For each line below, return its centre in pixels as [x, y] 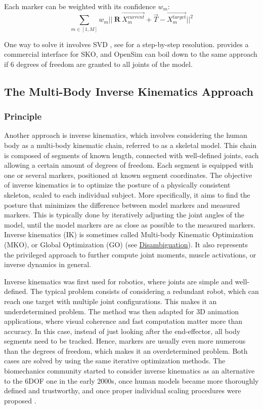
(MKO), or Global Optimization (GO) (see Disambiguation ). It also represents [126, 244]
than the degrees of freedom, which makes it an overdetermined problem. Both [126, 350]
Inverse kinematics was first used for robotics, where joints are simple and [118, 281]
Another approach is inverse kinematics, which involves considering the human [126, 135]
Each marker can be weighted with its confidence [80, 6]
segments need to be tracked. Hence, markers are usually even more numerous [125, 341]
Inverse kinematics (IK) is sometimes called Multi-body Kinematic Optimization [129, 234]
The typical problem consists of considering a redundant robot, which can [145, 291]
